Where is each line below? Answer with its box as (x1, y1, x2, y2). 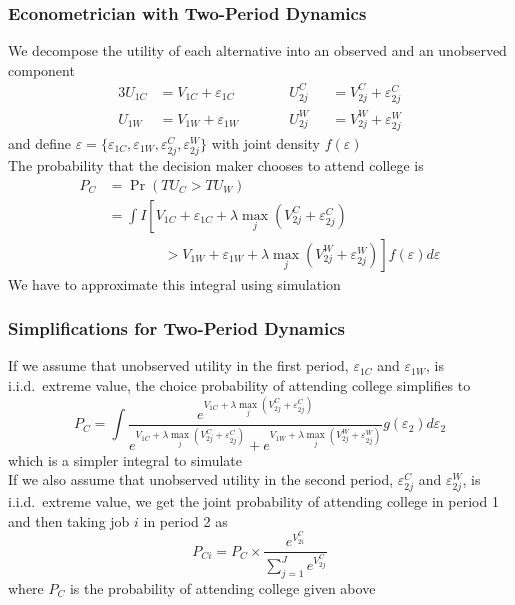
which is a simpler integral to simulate (8, 449, 243, 470)
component (8, 59, 75, 80)
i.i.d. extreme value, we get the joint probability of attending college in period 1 (8, 491, 499, 512)
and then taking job (8, 510, 130, 531)
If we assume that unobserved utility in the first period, (8, 355, 349, 376)
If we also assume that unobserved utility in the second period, (8, 469, 394, 490)
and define (8, 132, 72, 153)
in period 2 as (143, 510, 228, 531)
